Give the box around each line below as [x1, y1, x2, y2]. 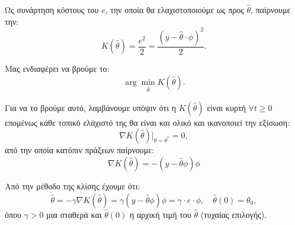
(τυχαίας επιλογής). [200, 208, 267, 220]
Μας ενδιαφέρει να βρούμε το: [5, 62, 110, 75]
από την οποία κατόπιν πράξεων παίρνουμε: [5, 144, 154, 156]
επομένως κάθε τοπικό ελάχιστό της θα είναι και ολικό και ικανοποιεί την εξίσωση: [5, 116, 290, 128]
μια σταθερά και [46, 208, 102, 220]
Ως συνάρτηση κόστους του [5, 4, 99, 15]
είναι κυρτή [207, 101, 246, 113]
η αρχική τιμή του [130, 208, 191, 220]
